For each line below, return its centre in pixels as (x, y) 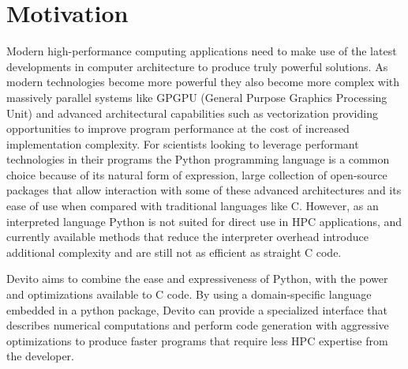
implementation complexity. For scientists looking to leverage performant (183, 143)
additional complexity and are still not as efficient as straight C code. (174, 252)
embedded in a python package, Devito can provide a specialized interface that (197, 309)
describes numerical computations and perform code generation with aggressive (198, 325)
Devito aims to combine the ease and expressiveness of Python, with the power (197, 279)
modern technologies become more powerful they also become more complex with (203, 82)
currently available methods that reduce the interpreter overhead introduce (187, 237)
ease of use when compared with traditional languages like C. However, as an (193, 206)
